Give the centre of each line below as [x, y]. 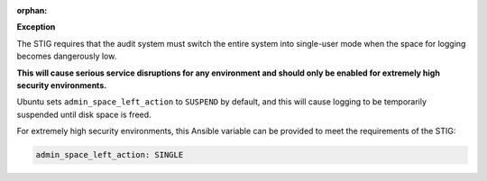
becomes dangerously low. [67, 56]
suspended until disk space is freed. [84, 114]
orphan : [32, 10]
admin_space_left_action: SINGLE [110, 155]
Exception [36, 27]
